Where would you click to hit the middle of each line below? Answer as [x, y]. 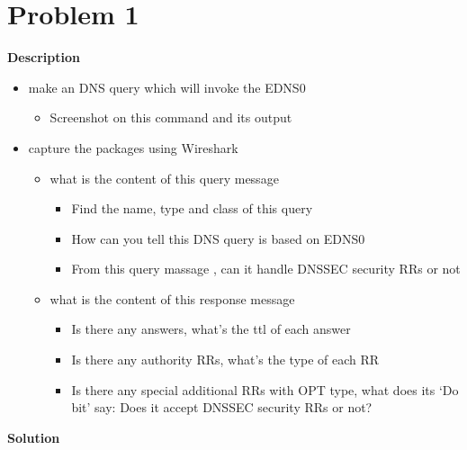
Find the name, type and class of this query [192, 208]
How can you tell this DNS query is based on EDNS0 [218, 238]
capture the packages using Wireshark [133, 147]
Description [44, 57]
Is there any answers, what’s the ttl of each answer [211, 329]
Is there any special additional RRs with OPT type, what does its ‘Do [265, 389]
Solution [34, 437]
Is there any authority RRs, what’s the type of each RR [225, 360]
